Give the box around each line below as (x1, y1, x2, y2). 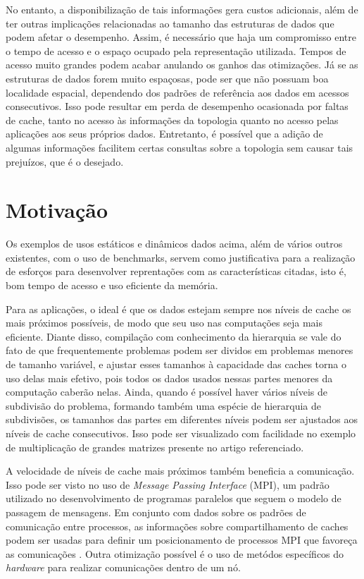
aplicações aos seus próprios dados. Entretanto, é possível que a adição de (6, 126, 323, 141)
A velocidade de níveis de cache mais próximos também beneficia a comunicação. (6, 463, 355, 478)
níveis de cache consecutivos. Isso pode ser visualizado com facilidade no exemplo (6, 425, 356, 440)
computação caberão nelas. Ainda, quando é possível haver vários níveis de (6, 384, 328, 399)
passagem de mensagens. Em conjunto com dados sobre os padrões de (6, 504, 306, 519)
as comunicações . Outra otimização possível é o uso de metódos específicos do (6, 546, 344, 561)
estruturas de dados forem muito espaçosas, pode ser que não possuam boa (6, 71, 329, 85)
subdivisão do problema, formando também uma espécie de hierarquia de (6, 398, 322, 413)
